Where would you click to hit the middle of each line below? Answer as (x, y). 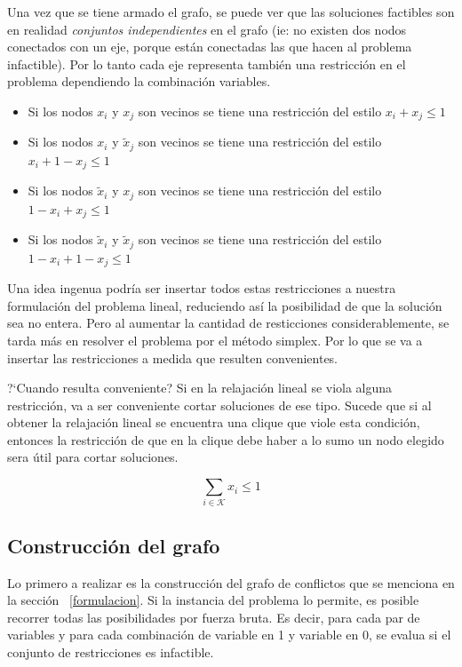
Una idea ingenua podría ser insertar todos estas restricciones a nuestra (202, 288)
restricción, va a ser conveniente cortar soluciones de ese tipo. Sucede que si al (219, 405)
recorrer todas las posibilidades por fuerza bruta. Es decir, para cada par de (214, 617)
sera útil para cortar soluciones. (93, 457)
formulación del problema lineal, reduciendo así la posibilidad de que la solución (225, 305)
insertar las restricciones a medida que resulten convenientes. (173, 357)
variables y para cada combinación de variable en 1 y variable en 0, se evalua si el (229, 635)
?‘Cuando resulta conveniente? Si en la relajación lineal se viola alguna (200, 388)
